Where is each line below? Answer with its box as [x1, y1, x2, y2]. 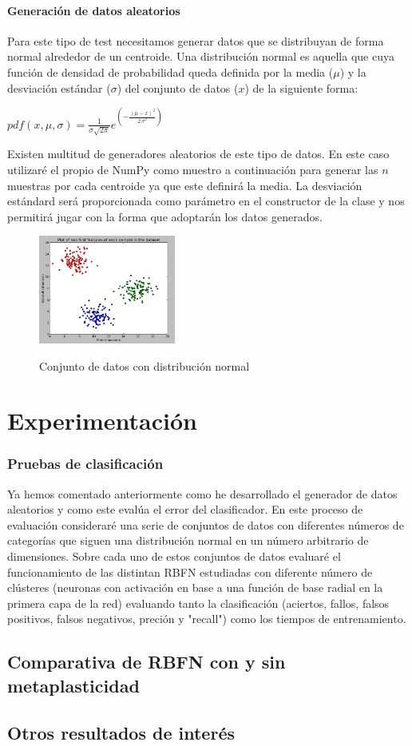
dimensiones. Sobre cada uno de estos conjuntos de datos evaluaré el [7, 548, 341, 565]
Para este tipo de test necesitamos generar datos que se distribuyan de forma [7, 32, 384, 49]
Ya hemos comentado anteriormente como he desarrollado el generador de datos [7, 485, 398, 502]
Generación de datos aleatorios [7, 2, 180, 18]
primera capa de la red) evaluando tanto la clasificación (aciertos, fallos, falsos [7, 594, 390, 611]
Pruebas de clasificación [7, 454, 164, 474]
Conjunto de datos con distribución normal [39, 357, 250, 374]
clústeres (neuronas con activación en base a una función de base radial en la [7, 579, 383, 596]
